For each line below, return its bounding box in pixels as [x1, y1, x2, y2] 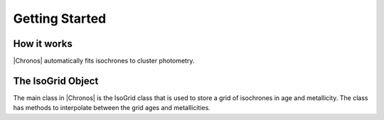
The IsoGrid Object [13, 75, 99, 87]
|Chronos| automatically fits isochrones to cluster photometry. [13, 57, 195, 65]
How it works [13, 38, 73, 50]
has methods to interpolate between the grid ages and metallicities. [13, 104, 211, 112]
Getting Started [13, 11, 107, 26]
